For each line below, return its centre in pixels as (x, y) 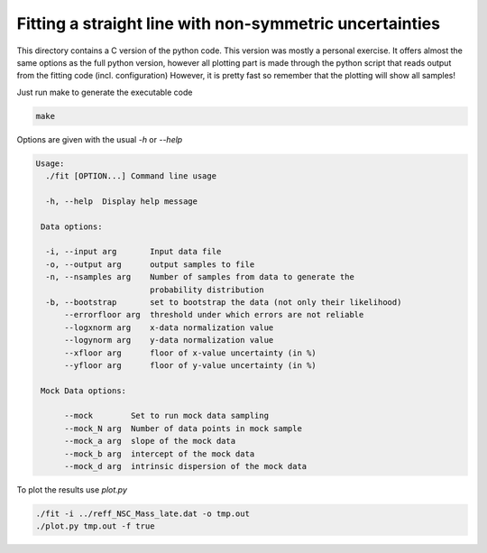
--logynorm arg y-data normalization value (169, 340)
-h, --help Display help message (122, 201)
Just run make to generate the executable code (105, 92)
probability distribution (207, 290)
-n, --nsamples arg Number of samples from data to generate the (200, 277)
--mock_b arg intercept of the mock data (160, 454)
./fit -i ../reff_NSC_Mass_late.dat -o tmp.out (142, 514)
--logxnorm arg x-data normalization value (169, 327)
